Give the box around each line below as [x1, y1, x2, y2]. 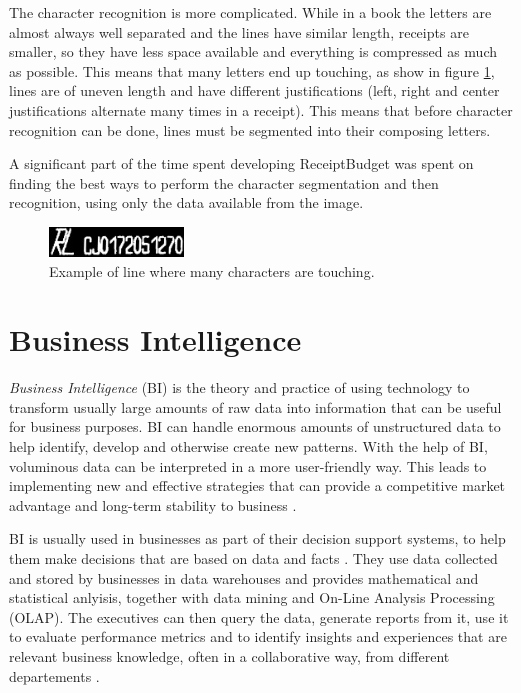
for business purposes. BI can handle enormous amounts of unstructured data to [9, 416, 501, 437]
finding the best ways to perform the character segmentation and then [9, 172, 439, 193]
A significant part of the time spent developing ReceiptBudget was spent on [9, 153, 474, 174]
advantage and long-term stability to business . [9, 494, 297, 515]
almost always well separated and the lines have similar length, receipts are [9, 21, 469, 42]
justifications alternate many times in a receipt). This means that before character [9, 99, 513, 120]
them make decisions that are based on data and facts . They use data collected [9, 548, 498, 568]
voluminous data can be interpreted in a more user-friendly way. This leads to [9, 455, 487, 476]
